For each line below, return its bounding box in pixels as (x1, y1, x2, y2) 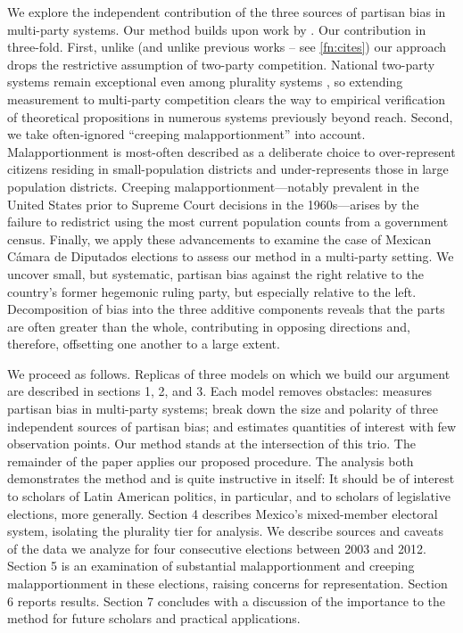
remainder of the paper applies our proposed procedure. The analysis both (7, 451, 414, 470)
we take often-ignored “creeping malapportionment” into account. (7, 125, 366, 144)
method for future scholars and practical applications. (7, 609, 301, 628)
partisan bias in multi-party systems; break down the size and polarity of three (7, 399, 438, 418)
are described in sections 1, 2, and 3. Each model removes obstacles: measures (7, 382, 433, 400)
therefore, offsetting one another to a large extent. (7, 334, 280, 353)
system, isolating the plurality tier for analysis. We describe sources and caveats (7, 522, 443, 540)
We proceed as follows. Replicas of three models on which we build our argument (7, 364, 451, 382)
